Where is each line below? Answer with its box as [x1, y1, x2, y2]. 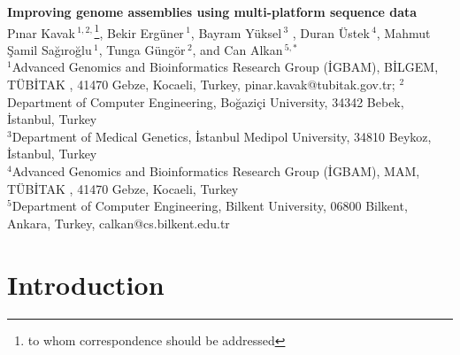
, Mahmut [376, 23, 431, 42]
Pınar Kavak [7, 23, 75, 42]
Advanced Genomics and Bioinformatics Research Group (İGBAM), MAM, [11, 162, 420, 180]
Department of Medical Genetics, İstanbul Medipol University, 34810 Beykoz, [11, 127, 432, 145]
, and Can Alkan [192, 40, 283, 58]
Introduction [7, 266, 165, 302]
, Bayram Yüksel [190, 23, 282, 42]
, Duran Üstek [292, 23, 370, 42]
